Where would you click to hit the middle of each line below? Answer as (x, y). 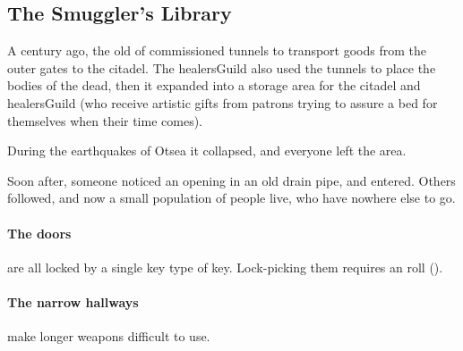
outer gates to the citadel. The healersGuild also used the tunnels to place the (222, 67)
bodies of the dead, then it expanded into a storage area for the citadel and (214, 85)
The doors (39, 233)
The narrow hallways (73, 301)
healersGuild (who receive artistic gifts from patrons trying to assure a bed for (223, 102)
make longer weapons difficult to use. (109, 336)
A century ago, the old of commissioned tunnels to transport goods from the (217, 50)
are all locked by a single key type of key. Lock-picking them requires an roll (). (225, 267)
